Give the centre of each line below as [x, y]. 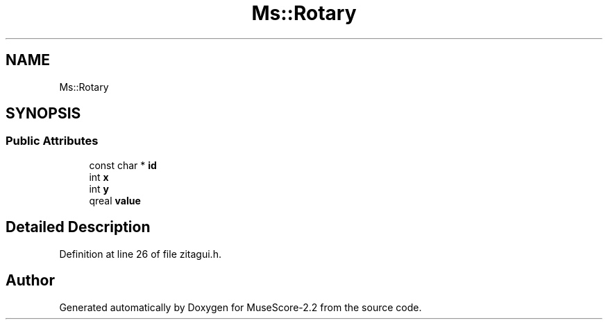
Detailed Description [78, 227]
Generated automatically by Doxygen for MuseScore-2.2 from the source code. [240, 307]
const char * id [123, 165]
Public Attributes [52, 141]
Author [30, 281]
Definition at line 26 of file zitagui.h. [140, 254]
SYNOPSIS [43, 114]
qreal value [115, 200]
